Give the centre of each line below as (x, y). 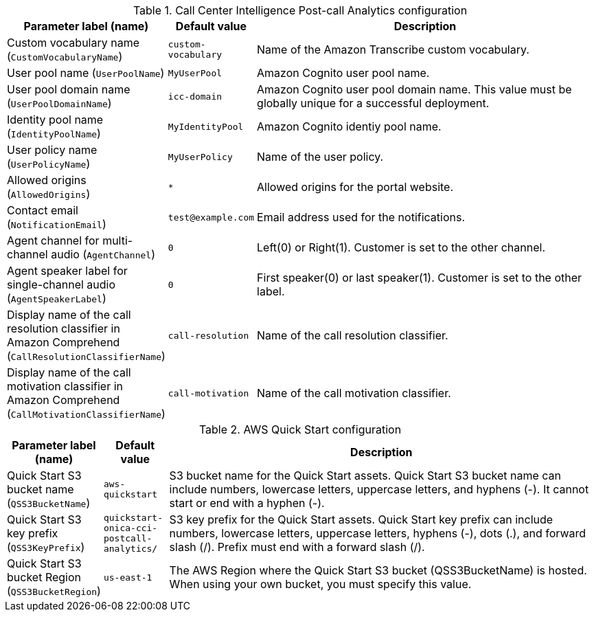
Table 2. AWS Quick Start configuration (300, 429)
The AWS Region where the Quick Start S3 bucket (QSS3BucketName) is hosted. (378, 570)
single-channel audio (61, 284)
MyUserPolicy (200, 157)
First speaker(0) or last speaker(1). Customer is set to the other (420, 278)
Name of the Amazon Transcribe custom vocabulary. (393, 49)
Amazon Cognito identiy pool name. (349, 126)
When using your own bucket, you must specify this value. (320, 584)
